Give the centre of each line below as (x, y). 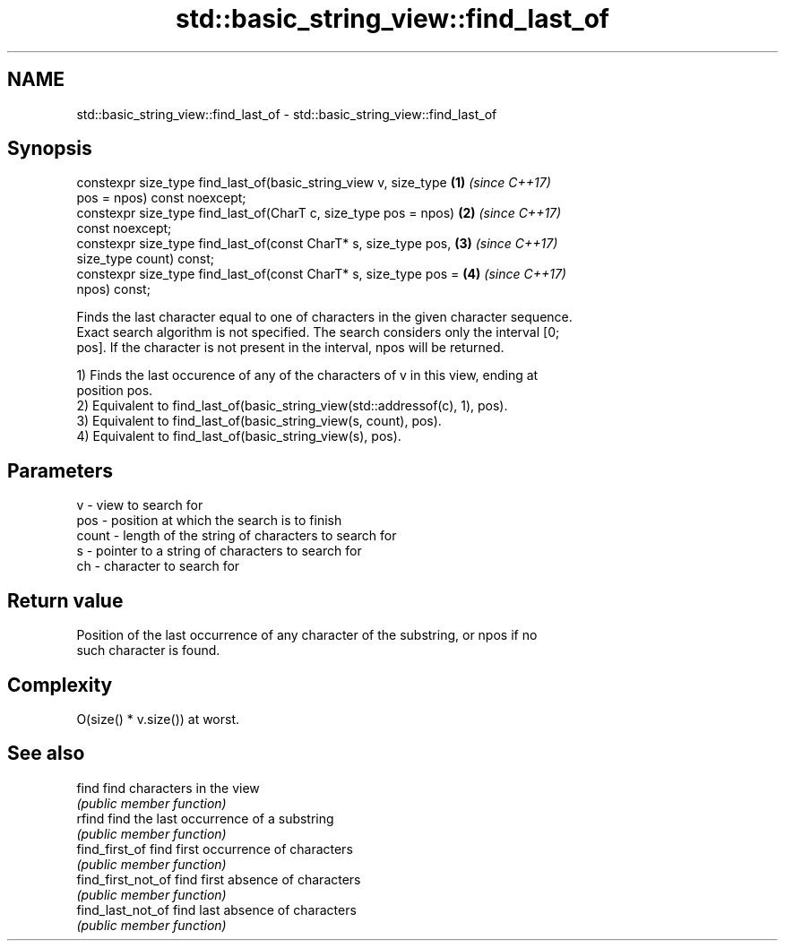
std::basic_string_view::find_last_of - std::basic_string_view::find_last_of (287, 114)
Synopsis (50, 149)
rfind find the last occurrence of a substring (205, 818)
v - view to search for (140, 505)
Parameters (60, 470)
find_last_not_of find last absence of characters (216, 909)
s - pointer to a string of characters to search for (219, 551)
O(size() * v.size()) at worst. (158, 719)
